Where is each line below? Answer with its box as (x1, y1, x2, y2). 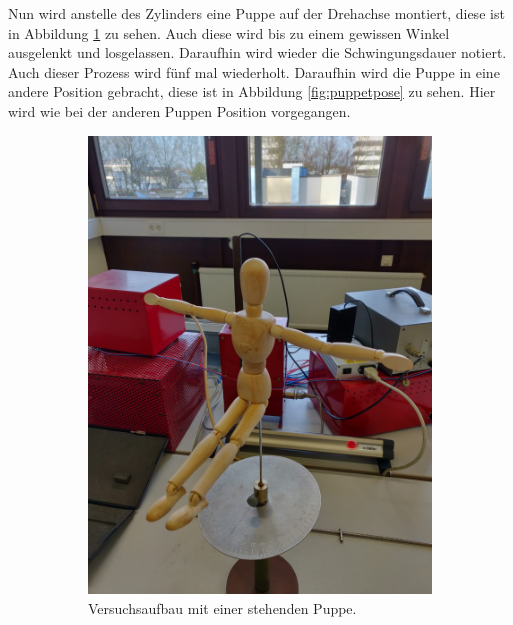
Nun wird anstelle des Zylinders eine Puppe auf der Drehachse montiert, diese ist (8, 3, 505, 23)
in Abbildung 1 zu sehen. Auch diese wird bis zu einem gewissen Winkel (8, 22, 450, 43)
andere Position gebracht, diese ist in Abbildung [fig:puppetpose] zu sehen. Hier (8, 81, 496, 102)
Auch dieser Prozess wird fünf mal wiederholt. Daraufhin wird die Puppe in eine (8, 61, 500, 82)
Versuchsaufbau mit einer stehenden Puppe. (88, 597, 357, 618)
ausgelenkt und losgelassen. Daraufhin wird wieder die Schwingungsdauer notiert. (8, 42, 507, 63)
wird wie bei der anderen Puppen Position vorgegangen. (8, 100, 351, 121)
